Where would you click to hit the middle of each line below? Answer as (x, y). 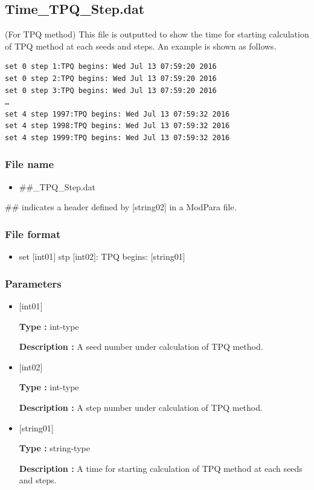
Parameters (33, 283)
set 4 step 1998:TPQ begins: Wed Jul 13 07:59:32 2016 (117, 126)
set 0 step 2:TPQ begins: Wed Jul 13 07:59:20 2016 (111, 78)
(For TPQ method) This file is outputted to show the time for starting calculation (157, 34)
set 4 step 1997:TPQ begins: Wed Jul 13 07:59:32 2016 (117, 114)
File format (33, 234)
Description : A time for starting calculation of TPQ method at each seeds (161, 468)
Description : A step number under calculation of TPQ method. (141, 407)
